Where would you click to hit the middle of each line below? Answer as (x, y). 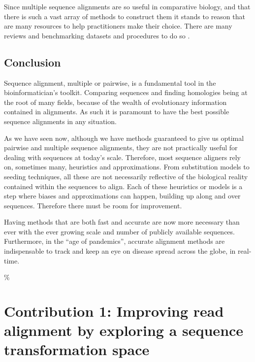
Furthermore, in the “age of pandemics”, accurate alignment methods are (114, 241)
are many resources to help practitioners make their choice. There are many (118, 26)
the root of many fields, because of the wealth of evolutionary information (115, 102)
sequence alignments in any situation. (60, 121)
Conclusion (32, 62)
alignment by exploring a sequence (124, 330)
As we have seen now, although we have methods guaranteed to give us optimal (124, 138)
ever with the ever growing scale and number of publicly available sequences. (119, 231)
